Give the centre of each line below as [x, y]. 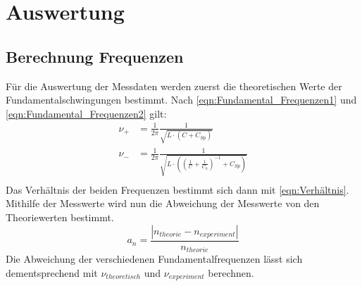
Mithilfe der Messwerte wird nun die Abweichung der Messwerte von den [163, 203]
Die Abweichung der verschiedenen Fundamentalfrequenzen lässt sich [154, 259]
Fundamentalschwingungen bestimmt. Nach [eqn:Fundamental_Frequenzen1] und [181, 100]
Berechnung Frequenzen [95, 56]
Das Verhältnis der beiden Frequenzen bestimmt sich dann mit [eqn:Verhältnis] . [177, 189]
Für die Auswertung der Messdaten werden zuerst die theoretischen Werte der [174, 86]
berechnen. [231, 272]
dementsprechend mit [52, 272]
